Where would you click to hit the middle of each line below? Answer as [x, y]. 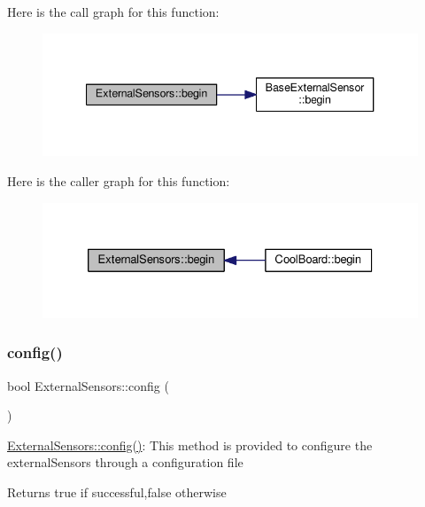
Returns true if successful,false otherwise [117, 492]
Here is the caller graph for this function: [119, 180]
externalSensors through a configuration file [125, 462]
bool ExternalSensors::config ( [88, 385]
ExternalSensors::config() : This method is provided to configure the [190, 445]
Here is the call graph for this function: [113, 12]
